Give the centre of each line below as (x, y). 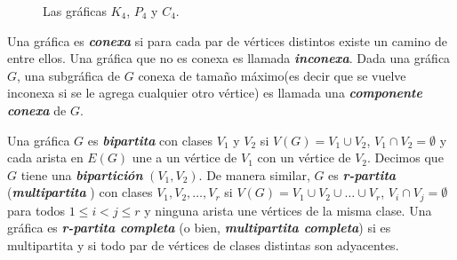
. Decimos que (405, 158)
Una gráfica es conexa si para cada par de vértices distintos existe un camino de (227, 40)
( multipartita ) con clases (80, 192)
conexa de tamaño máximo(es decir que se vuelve (272, 75)
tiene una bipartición (82, 174)
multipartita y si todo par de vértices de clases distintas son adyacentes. (203, 244)
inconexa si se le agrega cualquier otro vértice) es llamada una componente (215, 93)
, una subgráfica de (69, 75)
